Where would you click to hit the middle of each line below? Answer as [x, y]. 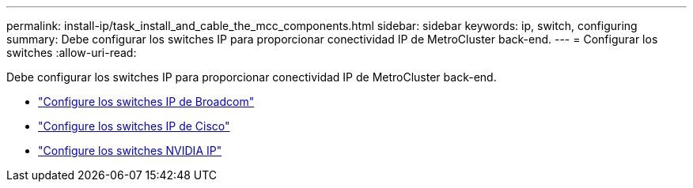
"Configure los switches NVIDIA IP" [130, 150]
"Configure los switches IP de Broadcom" [146, 102]
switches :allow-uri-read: [72, 53]
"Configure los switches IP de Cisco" [134, 126]
